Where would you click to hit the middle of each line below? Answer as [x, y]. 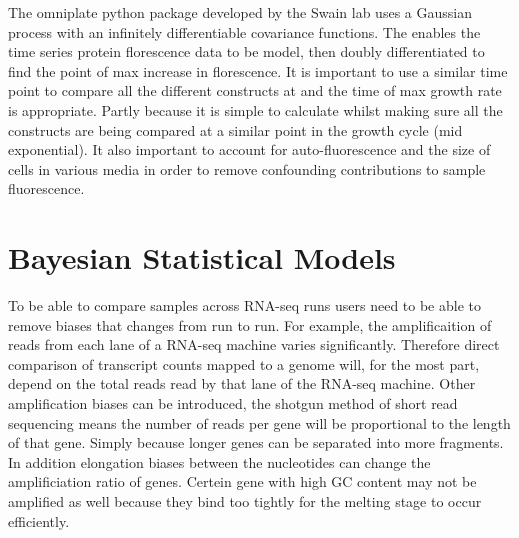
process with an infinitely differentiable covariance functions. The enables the [244, 31]
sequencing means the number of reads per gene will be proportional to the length [259, 422]
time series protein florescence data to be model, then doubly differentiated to [246, 51]
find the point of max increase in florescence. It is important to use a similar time [258, 70]
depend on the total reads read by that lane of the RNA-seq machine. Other [242, 383]
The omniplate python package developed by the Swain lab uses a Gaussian [240, 12]
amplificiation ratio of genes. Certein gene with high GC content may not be [242, 481]
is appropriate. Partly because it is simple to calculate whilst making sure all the [255, 109]
